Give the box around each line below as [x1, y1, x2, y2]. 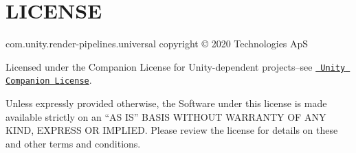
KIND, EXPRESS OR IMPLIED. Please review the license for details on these [5, 123, 338, 137]
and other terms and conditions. [5, 136, 141, 150]
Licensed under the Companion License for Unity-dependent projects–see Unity [5, 59, 346, 73]
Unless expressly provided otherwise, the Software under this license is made [5, 96, 327, 110]
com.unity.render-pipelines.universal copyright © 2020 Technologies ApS [5, 36, 309, 51]
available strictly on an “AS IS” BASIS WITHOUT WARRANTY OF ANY [5, 109, 326, 123]
